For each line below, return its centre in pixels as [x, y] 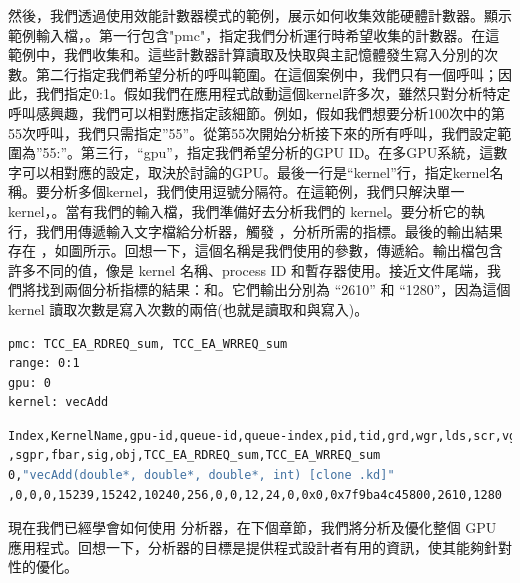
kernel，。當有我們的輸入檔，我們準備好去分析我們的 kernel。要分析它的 [239, 210]
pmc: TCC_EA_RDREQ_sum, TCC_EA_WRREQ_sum [148, 343]
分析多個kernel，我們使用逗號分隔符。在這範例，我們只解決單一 [257, 191]
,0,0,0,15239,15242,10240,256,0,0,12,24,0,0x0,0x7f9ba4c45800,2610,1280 [255, 494]
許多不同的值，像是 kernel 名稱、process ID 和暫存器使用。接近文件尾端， [248, 269]
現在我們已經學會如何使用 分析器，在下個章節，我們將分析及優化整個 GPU [252, 527]
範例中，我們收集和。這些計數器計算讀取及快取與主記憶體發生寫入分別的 [246, 54]
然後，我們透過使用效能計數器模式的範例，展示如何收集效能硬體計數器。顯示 [260, 15]
